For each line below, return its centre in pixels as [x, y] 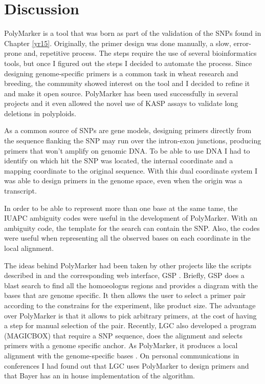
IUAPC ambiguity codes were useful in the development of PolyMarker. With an [131, 218]
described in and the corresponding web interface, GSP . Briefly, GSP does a [124, 275]
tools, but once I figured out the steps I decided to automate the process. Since [128, 63]
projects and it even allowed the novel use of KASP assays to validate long [121, 103]
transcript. [20, 191]
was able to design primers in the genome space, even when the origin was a [123, 180]
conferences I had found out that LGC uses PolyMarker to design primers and [127, 365]
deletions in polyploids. [40, 113]
